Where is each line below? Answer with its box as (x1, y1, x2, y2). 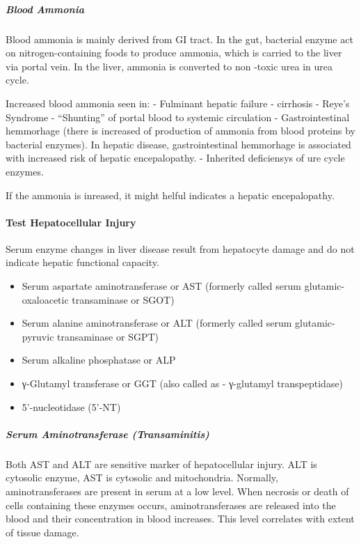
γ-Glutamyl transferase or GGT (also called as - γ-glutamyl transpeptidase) (22, 376, 344, 391)
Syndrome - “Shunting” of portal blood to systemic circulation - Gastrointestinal (6, 109, 350, 124)
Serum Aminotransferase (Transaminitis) (6, 426, 209, 441)
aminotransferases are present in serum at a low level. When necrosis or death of (6, 483, 349, 498)
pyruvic (22, 329, 54, 343)
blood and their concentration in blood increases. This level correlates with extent (6, 511, 355, 526)
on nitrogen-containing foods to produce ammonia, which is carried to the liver (6, 45, 342, 60)
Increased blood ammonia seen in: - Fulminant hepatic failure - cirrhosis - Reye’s (6, 95, 350, 110)
